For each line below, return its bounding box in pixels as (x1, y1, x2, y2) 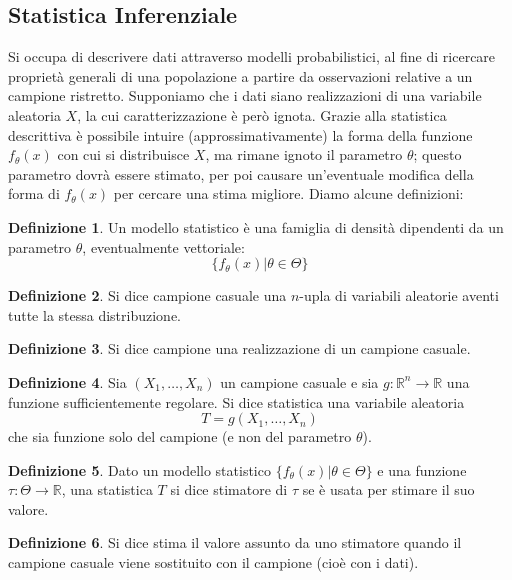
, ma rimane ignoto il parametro (205, 144, 403, 165)
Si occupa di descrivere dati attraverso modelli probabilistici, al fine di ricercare (8, 46, 496, 67)
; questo (413, 144, 462, 165)
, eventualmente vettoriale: (82, 236, 245, 257)
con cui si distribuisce (57, 144, 190, 165)
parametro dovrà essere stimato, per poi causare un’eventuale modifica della (8, 163, 474, 184)
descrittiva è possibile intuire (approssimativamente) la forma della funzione (8, 124, 473, 145)
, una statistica (61, 479, 153, 500)
